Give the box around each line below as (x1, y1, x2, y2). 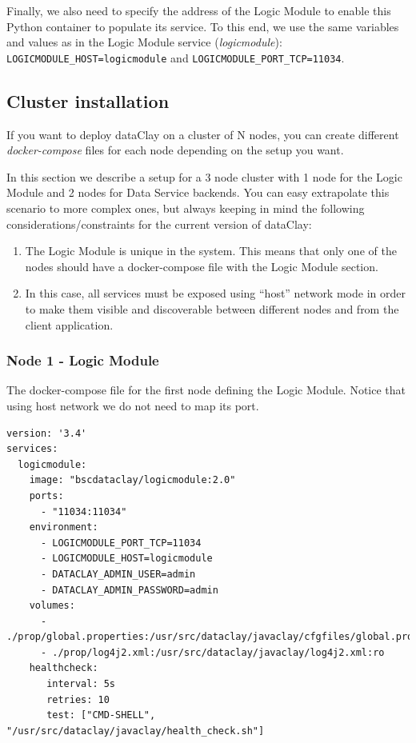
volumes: (29, 600, 75, 612)
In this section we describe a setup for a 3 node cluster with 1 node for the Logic (6, 168, 402, 185)
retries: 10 (46, 693, 110, 705)
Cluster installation (6, 88, 170, 113)
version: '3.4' (6, 427, 87, 439)
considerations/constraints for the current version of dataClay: (6, 215, 312, 232)
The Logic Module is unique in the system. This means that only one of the (25, 242, 397, 259)
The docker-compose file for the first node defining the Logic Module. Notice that (6, 381, 406, 398)
